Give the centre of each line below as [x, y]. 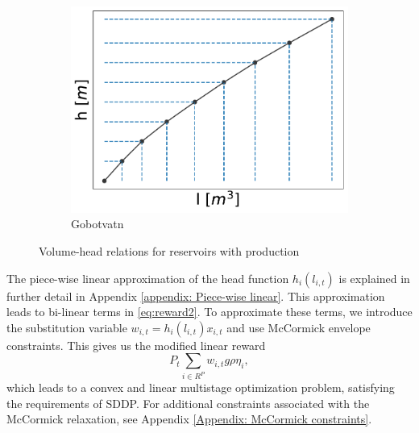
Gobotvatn [97, 224]
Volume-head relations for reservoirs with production [169, 250]
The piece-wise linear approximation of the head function [148, 278]
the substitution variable [67, 327]
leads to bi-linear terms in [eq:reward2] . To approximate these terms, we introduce [209, 312]
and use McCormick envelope [299, 327]
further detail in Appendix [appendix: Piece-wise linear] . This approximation [196, 296]
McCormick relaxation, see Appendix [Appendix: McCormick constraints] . [189, 419]
